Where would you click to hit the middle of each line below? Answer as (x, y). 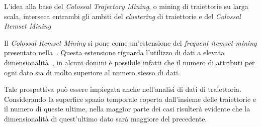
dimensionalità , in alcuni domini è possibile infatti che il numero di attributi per (129, 62)
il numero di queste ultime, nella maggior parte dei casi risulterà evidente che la (127, 109)
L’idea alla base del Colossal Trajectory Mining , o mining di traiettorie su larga (126, 6)
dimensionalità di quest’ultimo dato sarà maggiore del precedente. (106, 118)
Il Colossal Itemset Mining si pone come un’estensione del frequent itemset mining (130, 42)
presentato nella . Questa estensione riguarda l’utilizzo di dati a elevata (114, 52)
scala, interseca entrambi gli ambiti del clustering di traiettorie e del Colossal (122, 16)
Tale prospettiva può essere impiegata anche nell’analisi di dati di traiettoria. (123, 89)
